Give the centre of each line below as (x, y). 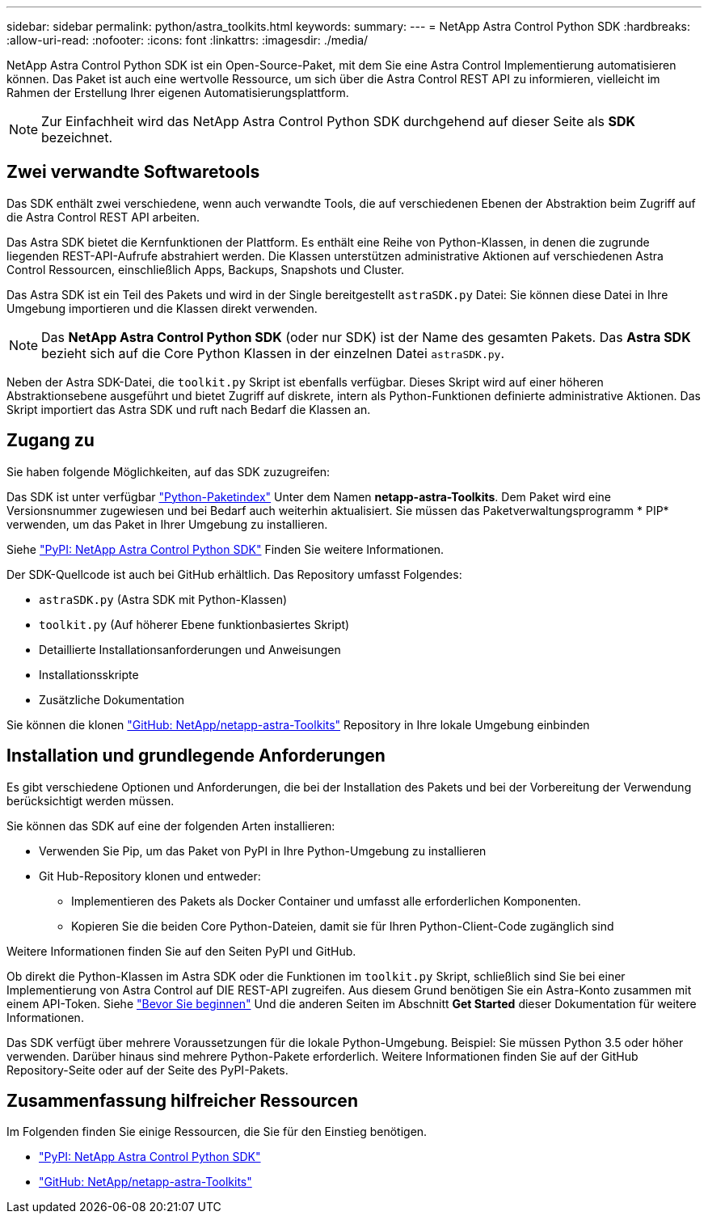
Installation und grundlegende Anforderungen (196, 756)
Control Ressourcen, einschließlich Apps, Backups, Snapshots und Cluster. (206, 269)
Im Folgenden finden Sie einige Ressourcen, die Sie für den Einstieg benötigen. (217, 1132)
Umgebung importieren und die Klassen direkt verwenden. (162, 308)
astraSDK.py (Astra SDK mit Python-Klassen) (163, 599)
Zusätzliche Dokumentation (112, 699)
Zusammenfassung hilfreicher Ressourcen (182, 1100)
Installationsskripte (89, 674)
